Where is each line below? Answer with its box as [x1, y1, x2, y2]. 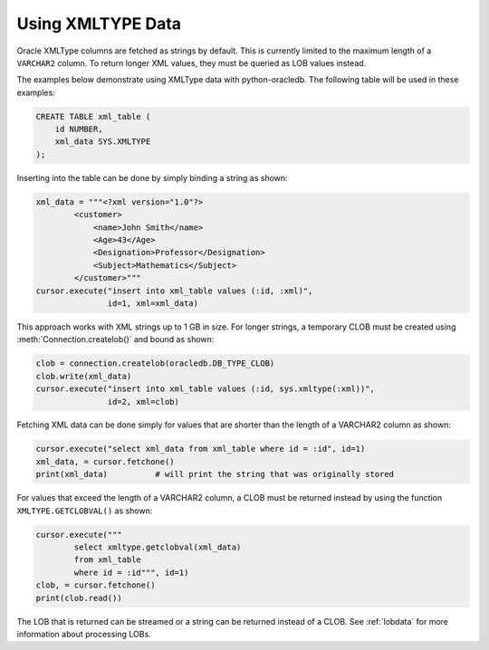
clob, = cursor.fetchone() [35, 580, 156, 590]
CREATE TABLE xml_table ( [35, 111, 151, 121]
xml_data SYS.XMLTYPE [54, 137, 151, 147]
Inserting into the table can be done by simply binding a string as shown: [16, 172, 289, 183]
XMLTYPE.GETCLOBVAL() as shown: [16, 505, 153, 516]
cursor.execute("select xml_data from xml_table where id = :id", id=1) [35, 444, 366, 454]
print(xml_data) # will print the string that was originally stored [35, 469, 394, 480]
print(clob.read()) [35, 593, 122, 603]
